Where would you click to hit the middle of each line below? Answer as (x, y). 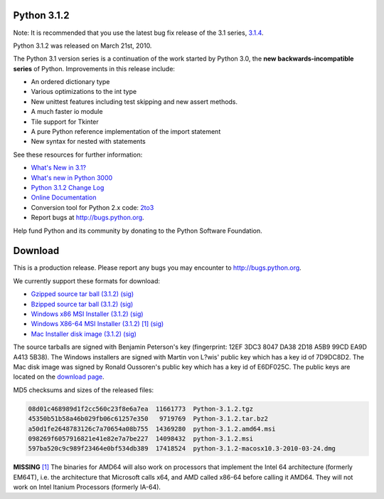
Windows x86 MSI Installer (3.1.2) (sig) (87, 314)
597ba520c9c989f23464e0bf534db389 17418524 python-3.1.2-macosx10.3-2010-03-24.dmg (182, 449)
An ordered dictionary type (70, 82)
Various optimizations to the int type (84, 92)
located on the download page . (59, 377)
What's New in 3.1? (59, 168)
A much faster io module (67, 112)
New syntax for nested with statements (88, 142)
